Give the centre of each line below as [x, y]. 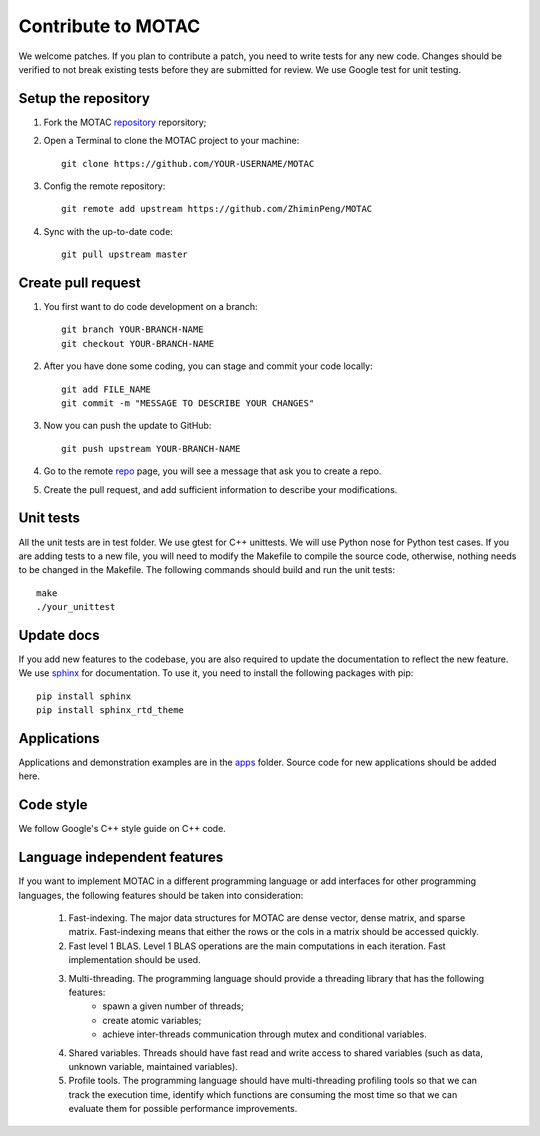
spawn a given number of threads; [173, 1006]
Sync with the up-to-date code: [108, 231]
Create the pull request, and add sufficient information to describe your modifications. [220, 489]
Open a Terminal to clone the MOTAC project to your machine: [171, 141]
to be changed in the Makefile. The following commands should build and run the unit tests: [206, 570]
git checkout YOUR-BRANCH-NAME [138, 343]
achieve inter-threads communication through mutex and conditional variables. [264, 1034]
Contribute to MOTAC [109, 26]
